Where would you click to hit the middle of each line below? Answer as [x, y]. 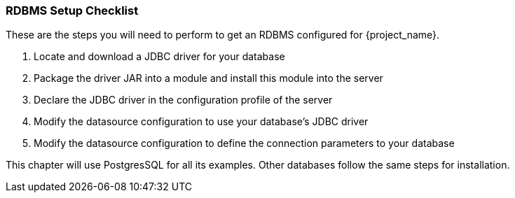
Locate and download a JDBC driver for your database [159, 57]
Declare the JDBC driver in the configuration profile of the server [183, 100]
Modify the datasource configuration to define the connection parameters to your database [244, 143]
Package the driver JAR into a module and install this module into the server [208, 78]
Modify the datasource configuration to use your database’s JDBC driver [201, 122]
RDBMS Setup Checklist [72, 10]
